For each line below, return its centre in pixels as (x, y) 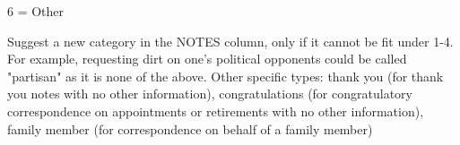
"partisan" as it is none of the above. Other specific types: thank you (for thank (226, 76)
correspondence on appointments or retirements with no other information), (216, 111)
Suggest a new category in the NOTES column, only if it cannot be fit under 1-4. (230, 41)
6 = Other (36, 11)
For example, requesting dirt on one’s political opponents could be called (207, 59)
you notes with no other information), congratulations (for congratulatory (210, 94)
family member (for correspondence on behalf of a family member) (190, 128)
